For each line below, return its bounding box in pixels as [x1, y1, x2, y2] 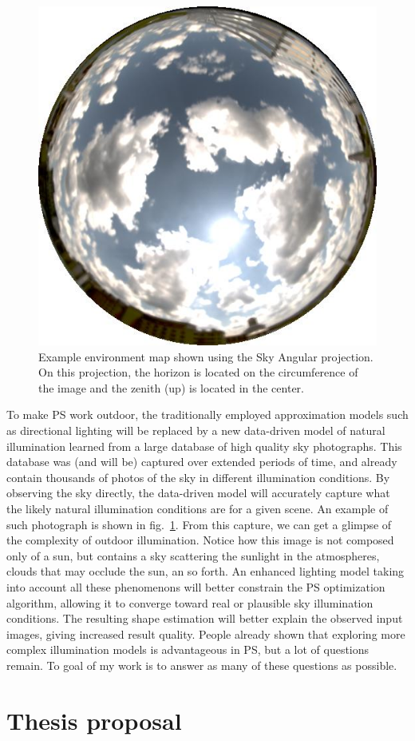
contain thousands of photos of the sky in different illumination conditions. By [6, 468, 390, 485]
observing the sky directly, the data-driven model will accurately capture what [6, 484, 390, 501]
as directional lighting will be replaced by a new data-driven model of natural [6, 421, 385, 438]
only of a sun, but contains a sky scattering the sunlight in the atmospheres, [6, 547, 380, 564]
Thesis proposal [6, 703, 182, 736]
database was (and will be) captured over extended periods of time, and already [6, 453, 397, 470]
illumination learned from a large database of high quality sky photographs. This [6, 437, 402, 454]
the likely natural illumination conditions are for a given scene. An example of [6, 500, 389, 516]
